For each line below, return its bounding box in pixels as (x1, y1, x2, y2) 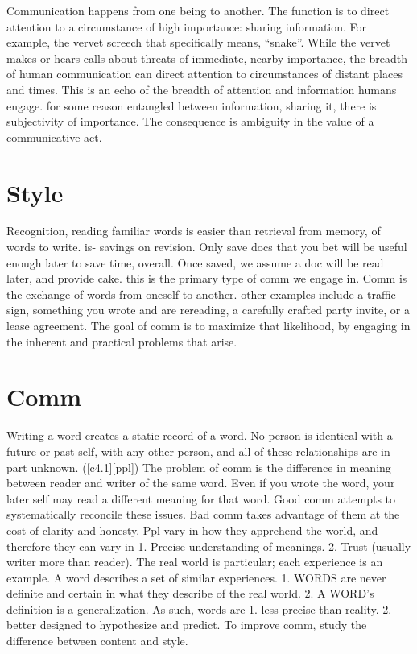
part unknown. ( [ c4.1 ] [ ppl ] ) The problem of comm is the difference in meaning (6, 458, 391, 475)
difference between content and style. (6, 632, 188, 649)
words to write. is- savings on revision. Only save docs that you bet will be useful (6, 238, 407, 255)
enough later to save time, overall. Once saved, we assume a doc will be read (6, 254, 384, 271)
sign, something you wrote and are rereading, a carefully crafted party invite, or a (6, 301, 410, 318)
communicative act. (6, 128, 102, 145)
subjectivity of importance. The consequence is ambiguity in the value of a (6, 113, 374, 130)
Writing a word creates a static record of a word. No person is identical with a (6, 427, 393, 444)
